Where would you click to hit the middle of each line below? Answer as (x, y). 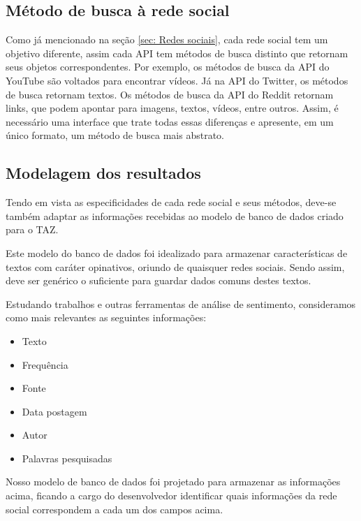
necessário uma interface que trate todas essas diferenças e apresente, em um (170, 121)
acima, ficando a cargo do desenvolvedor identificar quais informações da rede (171, 496)
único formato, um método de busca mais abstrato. (115, 135)
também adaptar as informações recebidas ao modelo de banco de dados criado (175, 215)
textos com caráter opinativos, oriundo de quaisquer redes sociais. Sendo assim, (175, 266)
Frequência (45, 364)
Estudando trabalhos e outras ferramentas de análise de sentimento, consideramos (181, 303)
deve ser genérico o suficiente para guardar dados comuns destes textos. (159, 280)
